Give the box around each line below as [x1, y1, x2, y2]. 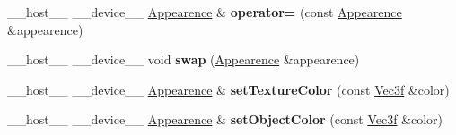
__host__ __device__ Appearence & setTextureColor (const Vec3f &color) [7, 80, 450, 98]
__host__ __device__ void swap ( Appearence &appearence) [7, 50, 360, 69]
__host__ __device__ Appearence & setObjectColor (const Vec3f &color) [7, 110, 443, 129]
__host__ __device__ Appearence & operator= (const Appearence [7, 3, 402, 21]
